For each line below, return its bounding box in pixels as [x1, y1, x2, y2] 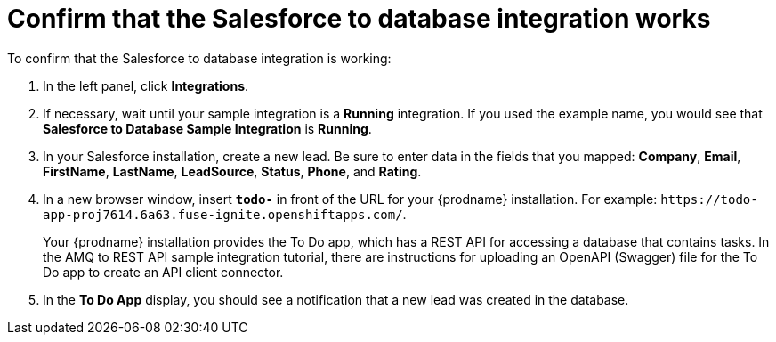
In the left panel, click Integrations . [43, 77, 249, 94]
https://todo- [660, 191, 758, 207]
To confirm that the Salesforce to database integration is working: [7, 50, 392, 66]
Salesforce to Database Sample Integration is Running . [43, 120, 372, 136]
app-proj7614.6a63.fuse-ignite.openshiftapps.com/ [43, 207, 403, 222]
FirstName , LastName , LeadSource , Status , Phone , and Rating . [43, 163, 422, 179]
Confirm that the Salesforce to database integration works [7, 4, 711, 34]
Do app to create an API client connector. [43, 264, 284, 280]
